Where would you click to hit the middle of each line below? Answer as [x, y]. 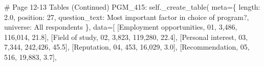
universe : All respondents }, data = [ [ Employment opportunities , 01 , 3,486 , [121, 27]
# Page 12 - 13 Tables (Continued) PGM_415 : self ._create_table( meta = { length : [132, 7]
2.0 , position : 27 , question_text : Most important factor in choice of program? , [127, 17]
